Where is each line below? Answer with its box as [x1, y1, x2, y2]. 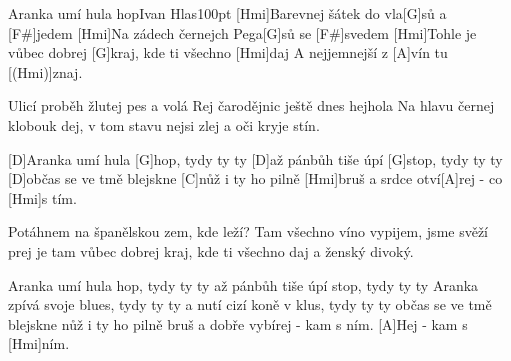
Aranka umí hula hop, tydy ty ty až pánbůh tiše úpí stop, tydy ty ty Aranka [8, 274, 479, 295]
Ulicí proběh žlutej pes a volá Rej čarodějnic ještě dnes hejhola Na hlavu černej [8, 95, 495, 116]
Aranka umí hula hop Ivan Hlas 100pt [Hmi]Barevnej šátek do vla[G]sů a [8, 3, 447, 23]
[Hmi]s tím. [8, 187, 77, 208]
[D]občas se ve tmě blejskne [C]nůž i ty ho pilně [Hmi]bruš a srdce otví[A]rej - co [8, 168, 503, 189]
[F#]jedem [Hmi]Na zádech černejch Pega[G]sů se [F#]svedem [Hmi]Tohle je [8, 22, 477, 43]
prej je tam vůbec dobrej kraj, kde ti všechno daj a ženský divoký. [8, 240, 414, 261]
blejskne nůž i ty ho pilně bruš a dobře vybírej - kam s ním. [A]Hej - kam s [8, 313, 468, 334]
